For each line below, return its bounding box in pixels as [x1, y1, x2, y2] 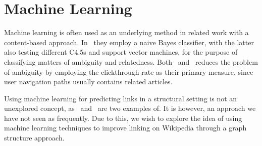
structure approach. [4, 132, 65, 143]
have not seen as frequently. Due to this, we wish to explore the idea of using [4, 112, 242, 123]
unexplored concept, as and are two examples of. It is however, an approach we [4, 103, 256, 113]
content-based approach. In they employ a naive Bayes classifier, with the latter [4, 37, 254, 47]
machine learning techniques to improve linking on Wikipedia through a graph [4, 122, 247, 133]
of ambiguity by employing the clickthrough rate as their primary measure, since [4, 66, 253, 77]
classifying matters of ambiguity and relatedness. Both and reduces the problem [4, 56, 258, 67]
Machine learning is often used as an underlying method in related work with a [4, 27, 249, 38]
